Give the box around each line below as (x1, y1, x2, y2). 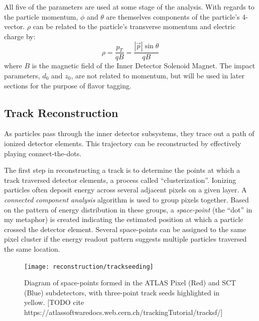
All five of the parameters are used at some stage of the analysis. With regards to (4, 2, 254, 12)
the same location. (4, 243, 60, 254)
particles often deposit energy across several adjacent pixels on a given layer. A (4, 184, 247, 195)
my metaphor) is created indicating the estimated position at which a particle (4, 214, 243, 225)
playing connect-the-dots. (4, 148, 82, 158)
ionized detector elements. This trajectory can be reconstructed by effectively (4, 138, 241, 148)
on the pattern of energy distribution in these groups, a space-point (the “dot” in (4, 204, 252, 215)
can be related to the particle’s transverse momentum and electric (33, 21, 236, 32)
